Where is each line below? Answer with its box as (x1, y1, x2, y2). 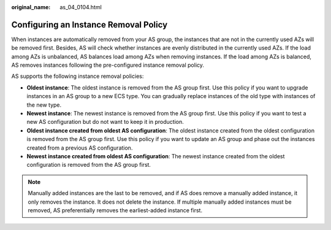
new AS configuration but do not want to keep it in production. (26, 118, 184, 126)
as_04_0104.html (59, 4, 102, 10)
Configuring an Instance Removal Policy (11, 19, 168, 30)
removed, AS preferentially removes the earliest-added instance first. (28, 206, 202, 214)
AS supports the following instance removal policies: (11, 72, 144, 80)
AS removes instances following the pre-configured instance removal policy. (11, 61, 205, 69)
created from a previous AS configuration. (26, 144, 133, 151)
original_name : (11, 4, 51, 10)
